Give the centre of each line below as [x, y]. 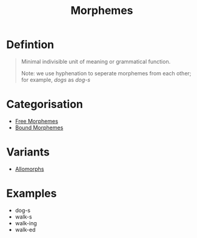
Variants [28, 152]
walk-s [23, 217]
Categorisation [45, 104]
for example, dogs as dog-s [56, 80]
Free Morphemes [37, 121]
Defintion [30, 45]
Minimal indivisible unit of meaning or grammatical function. [96, 61]
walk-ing [26, 223]
